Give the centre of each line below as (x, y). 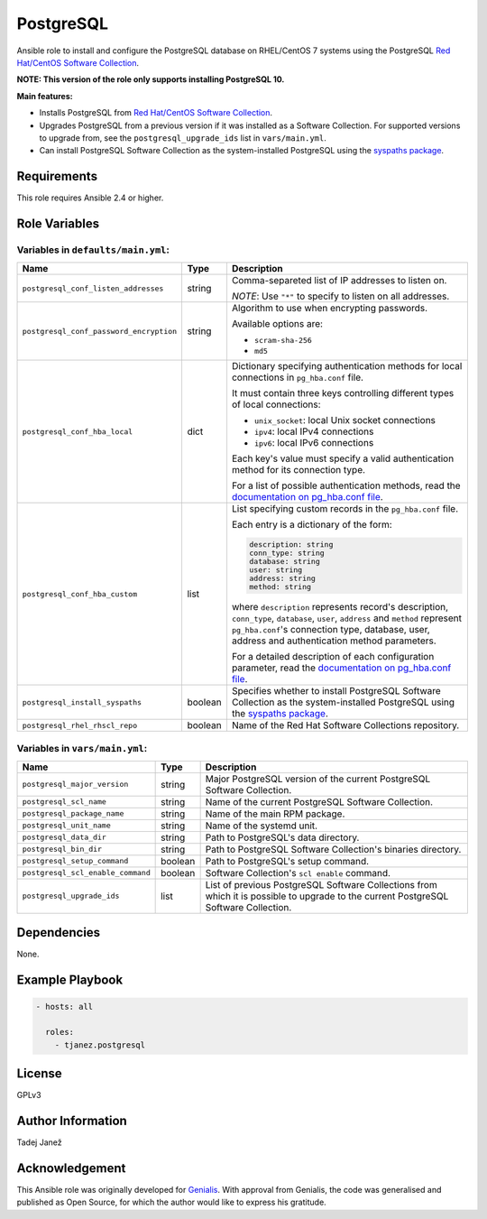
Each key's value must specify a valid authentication (343, 458)
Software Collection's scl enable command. (298, 873)
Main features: (45, 96)
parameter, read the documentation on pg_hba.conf (341, 668)
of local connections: (276, 404)
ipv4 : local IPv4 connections (314, 431)
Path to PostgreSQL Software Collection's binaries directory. (333, 849)
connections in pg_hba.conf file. (298, 377)
